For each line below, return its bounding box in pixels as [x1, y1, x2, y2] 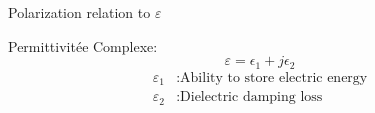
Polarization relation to [8, 2, 151, 22]
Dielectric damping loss [180, 90, 323, 105]
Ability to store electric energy [180, 70, 368, 85]
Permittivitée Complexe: [8, 35, 158, 56]
